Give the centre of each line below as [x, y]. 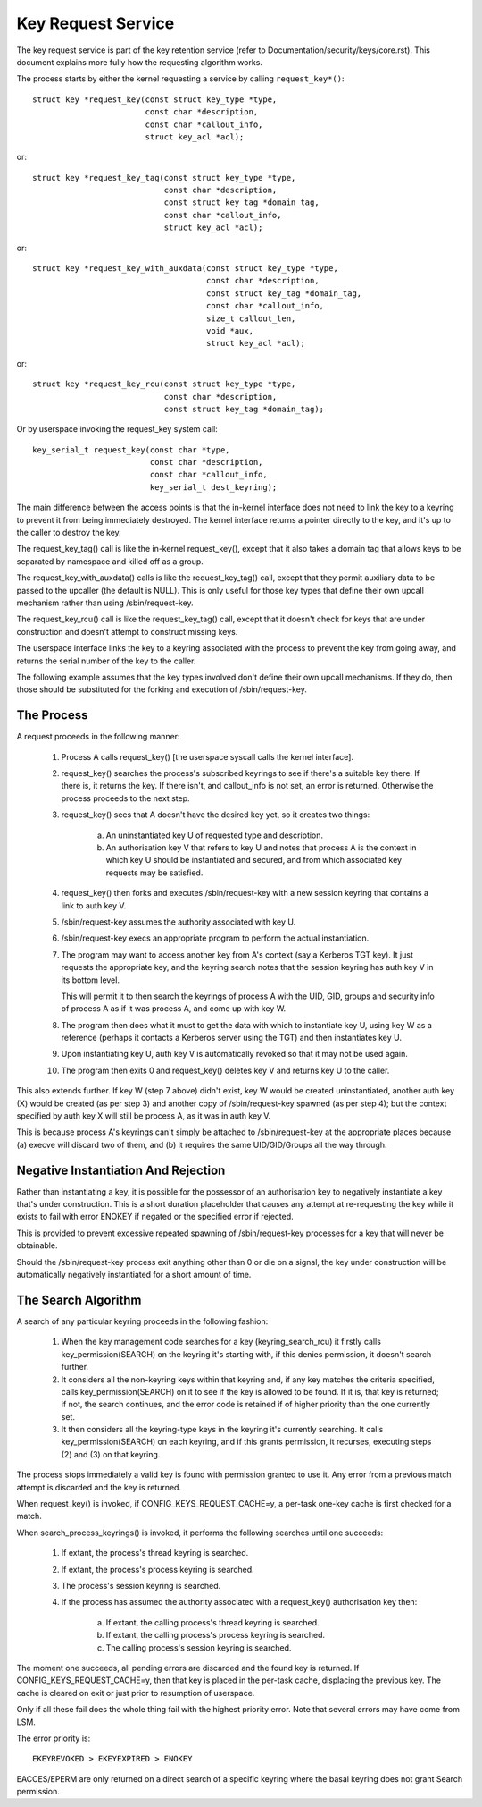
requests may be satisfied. [154, 873]
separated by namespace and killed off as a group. [110, 561]
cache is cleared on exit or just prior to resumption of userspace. [136, 1693]
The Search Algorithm [79, 1300]
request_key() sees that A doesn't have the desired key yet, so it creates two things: [216, 815]
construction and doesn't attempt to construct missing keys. [127, 631]
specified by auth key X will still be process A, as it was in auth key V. [144, 1116]
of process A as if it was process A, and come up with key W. [174, 1009]
